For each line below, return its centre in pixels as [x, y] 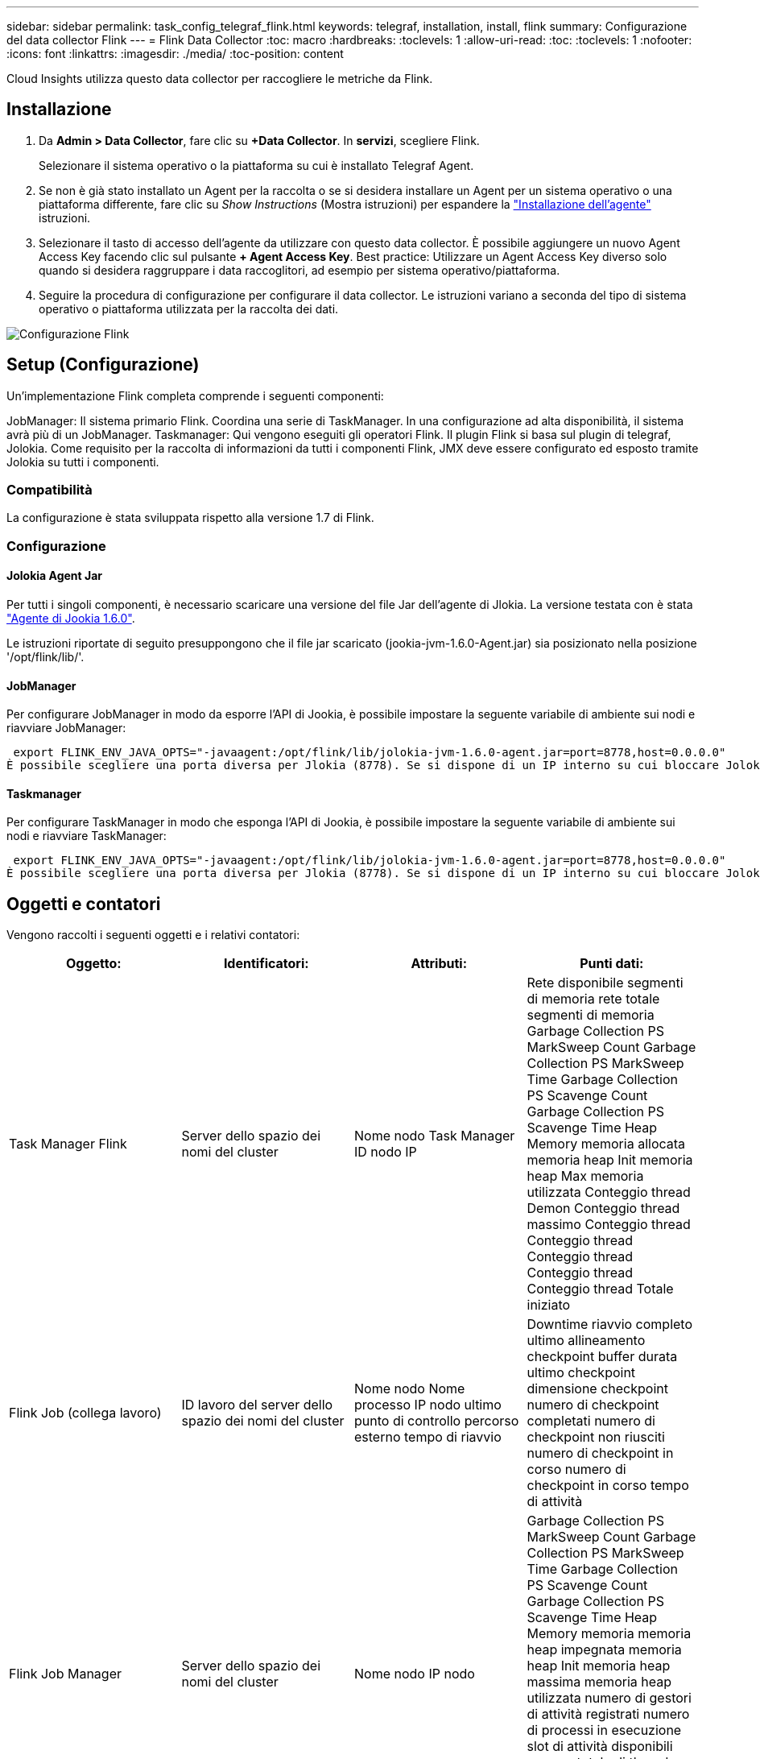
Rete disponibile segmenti [605, 983]
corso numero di [576, 1469]
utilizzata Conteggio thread [609, 1192]
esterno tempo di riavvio [428, 1437]
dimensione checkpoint [597, 1389]
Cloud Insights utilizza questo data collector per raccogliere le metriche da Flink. [220, 79]
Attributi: [439, 964]
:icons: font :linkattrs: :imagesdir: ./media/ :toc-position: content [175, 54]
